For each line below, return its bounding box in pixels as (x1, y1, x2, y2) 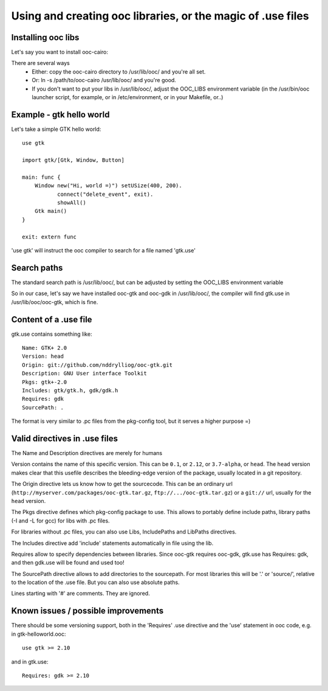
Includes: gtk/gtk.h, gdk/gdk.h (22, 387, 118, 394)
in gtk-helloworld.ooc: (11, 630, 66, 637)
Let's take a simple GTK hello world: (11, 125, 101, 133)
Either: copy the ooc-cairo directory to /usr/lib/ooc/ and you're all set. (32, 68, 206, 75)
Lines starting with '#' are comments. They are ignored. (11, 590, 150, 597)
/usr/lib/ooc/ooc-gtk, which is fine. (11, 298, 98, 305)
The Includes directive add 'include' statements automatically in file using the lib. (11, 539, 214, 547)
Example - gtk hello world (11, 109, 110, 120)
